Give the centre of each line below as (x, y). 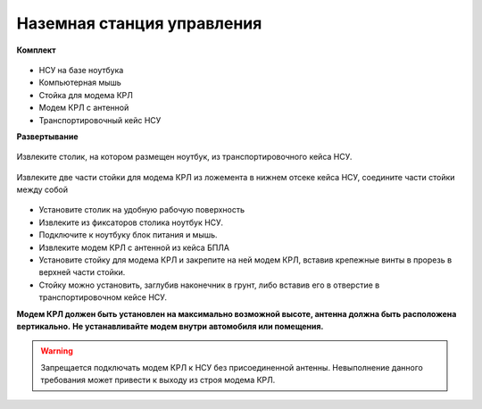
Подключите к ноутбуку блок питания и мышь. (128, 235)
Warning (57, 351)
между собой (42, 190)
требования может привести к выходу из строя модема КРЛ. (158, 380)
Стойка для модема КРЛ (86, 95)
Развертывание (47, 136)
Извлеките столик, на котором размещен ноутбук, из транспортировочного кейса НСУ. (184, 157)
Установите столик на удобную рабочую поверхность (142, 210)
